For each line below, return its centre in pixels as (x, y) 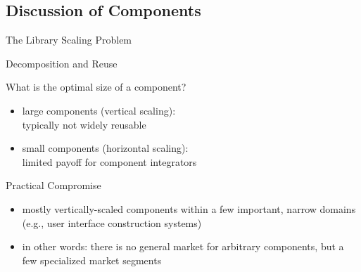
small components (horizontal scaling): (105, 148)
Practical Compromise (53, 185)
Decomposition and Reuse (62, 63)
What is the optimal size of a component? (96, 87)
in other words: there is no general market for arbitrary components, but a (183, 246)
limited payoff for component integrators (109, 161)
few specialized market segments (92, 260)
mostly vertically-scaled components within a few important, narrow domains (189, 208)
